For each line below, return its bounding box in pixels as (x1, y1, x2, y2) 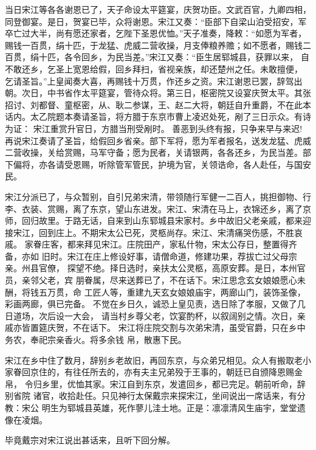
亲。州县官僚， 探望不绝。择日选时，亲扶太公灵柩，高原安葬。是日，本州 (5, 261, 297, 274)
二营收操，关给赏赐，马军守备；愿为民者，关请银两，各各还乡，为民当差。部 (5, 146, 311, 159)
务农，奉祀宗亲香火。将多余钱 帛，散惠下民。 (5, 333, 187, 346)
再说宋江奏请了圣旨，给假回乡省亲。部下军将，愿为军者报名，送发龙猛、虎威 (5, 134, 311, 147)
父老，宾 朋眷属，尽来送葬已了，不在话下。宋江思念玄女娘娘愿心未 (38, 274, 306, 286)
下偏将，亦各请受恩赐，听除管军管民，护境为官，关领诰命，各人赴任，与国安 (5, 157, 311, 170)
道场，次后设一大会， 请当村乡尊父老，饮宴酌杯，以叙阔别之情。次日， (13, 309, 297, 322)
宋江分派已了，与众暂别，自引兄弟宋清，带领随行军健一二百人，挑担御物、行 (5, 190, 311, 202)
